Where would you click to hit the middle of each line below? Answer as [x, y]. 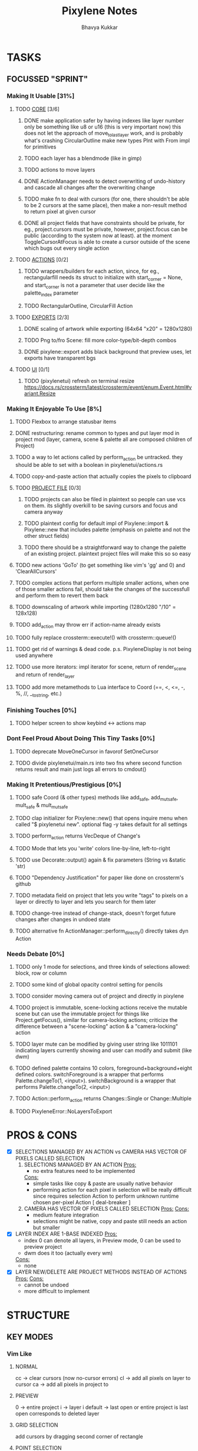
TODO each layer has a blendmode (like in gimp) [83, 159]
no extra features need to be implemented [84, 1171]
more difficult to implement [57, 1291]
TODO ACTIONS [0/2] [42, 260]
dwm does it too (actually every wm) [68, 1253]
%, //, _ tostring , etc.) [39, 694]
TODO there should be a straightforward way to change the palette [105, 547]
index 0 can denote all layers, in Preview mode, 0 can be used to [103, 1240]
